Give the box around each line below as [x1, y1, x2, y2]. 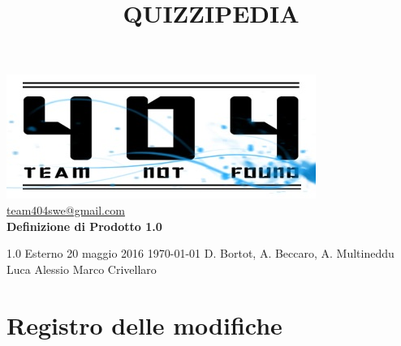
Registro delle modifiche [6, 308, 282, 341]
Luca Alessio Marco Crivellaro [6, 260, 157, 277]
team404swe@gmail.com [6, 201, 125, 218]
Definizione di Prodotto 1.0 [6, 217, 162, 234]
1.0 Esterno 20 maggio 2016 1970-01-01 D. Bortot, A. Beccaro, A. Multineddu [6, 245, 395, 262]
